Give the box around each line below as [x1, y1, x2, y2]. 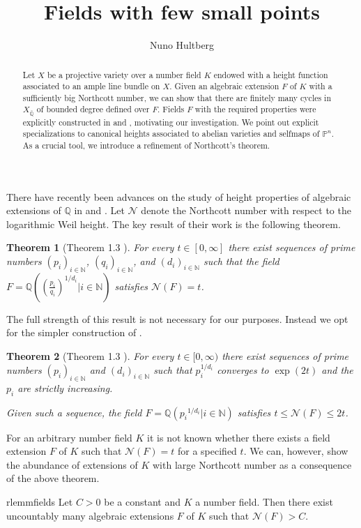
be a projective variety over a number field [47, 68, 201, 80]
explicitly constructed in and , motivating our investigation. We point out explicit [22, 116, 319, 128]
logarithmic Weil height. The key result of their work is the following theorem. [6, 216, 341, 231]
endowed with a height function [213, 68, 328, 80]
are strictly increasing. [17, 380, 113, 395]
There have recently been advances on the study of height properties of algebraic [6, 189, 351, 204]
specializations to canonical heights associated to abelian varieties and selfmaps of [22, 128, 320, 139]
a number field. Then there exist [195, 495, 333, 509]
